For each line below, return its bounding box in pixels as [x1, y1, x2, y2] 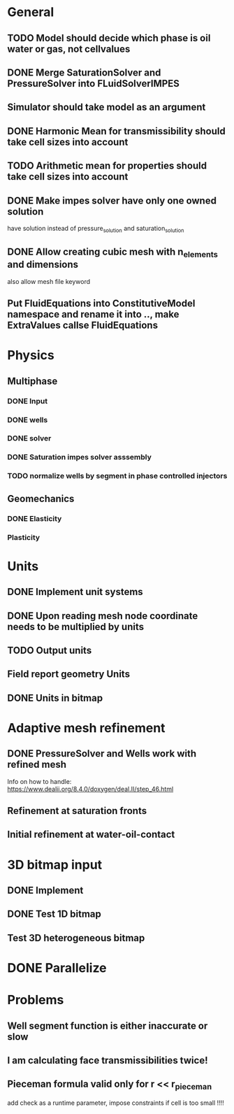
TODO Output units [7, 644, 92, 656]
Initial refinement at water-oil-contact [7, 829, 175, 841]
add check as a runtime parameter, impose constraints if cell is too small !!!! [7, 1099, 225, 1107]
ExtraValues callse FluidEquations [7, 320, 159, 331]
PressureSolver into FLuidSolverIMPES [7, 78, 180, 90]
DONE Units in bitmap [7, 692, 103, 704]
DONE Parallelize [7, 960, 107, 976]
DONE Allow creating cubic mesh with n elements [7, 246, 219, 259]
